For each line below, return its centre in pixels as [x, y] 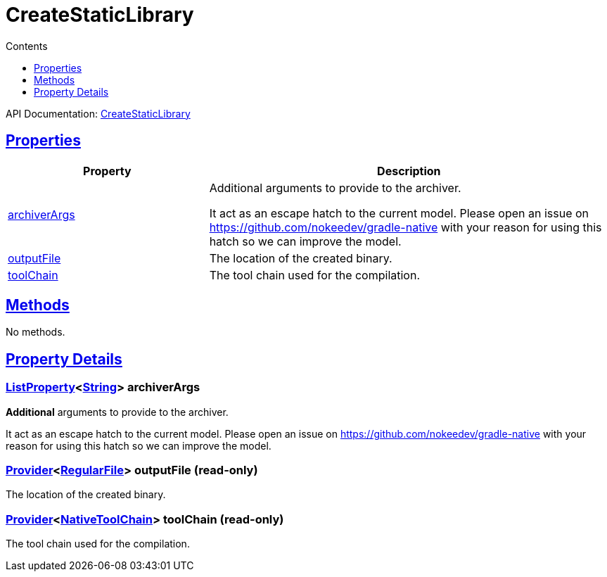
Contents [27, 46]
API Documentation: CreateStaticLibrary [98, 113]
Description [409, 171]
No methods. [36, 332]
